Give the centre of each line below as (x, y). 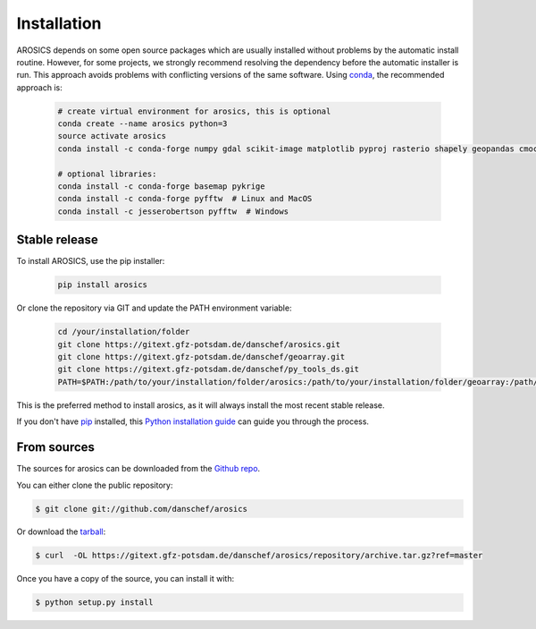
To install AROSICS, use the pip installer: (91, 261)
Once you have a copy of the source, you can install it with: (126, 579)
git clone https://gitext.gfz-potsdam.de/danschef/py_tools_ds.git (209, 370)
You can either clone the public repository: (95, 485)
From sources (56, 447)
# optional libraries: (107, 174)
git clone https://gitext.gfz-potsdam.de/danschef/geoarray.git (201, 357)
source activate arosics (112, 136)
